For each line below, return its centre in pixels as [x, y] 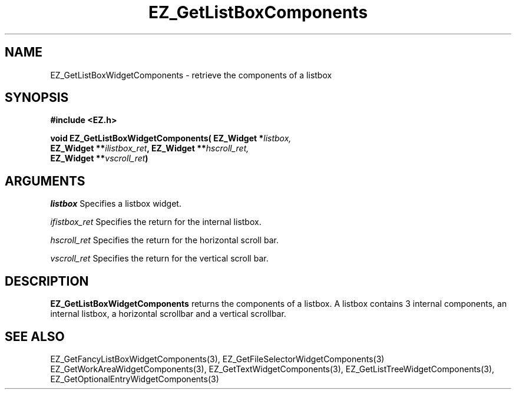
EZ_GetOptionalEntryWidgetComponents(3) [135, 379]
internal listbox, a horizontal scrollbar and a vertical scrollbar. [168, 314]
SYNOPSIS [37, 98]
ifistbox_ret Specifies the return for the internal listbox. [156, 222]
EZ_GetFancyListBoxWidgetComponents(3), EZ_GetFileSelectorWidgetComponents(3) [217, 359]
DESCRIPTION [47, 281]
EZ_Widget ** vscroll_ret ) [99, 158]
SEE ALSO [35, 336]
